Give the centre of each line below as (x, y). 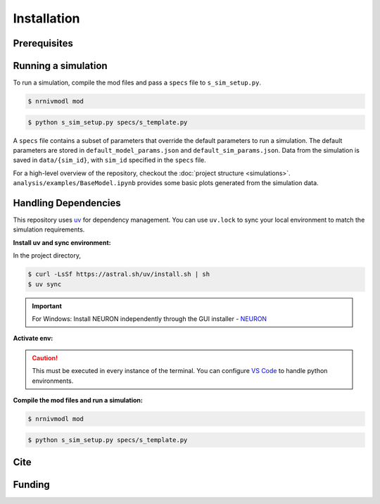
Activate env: (33, 339)
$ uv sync (45, 284)
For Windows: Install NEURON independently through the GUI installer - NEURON (150, 319)
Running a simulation (61, 66)
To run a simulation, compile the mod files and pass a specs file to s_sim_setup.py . (137, 83)
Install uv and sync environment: (62, 242)
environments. (53, 381)
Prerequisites (43, 43)
